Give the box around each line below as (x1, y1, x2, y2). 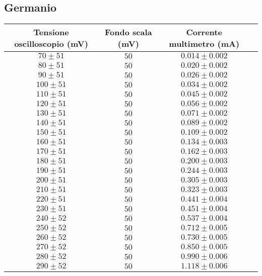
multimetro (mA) (169, 38, 240, 50)
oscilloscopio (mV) (14, 38, 88, 50)
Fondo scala (105, 26, 152, 38)
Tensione (33, 26, 69, 38)
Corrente (186, 26, 222, 38)
